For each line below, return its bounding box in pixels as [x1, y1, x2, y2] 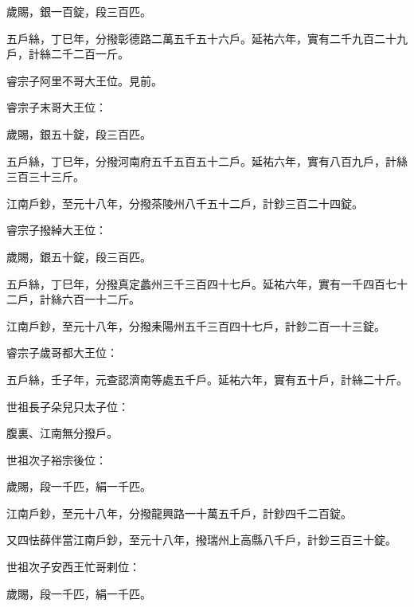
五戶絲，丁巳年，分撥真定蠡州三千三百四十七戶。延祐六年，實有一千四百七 [6, 275, 396, 292]
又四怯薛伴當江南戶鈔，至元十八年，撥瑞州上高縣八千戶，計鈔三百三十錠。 [6, 531, 396, 548]
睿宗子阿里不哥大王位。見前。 [6, 72, 162, 88]
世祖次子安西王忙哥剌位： [6, 558, 140, 575]
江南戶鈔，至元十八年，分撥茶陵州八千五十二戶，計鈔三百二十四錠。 [6, 194, 363, 211]
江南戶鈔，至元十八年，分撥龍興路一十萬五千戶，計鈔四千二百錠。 [6, 504, 352, 521]
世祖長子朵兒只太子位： [6, 397, 129, 414]
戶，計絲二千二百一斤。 [6, 45, 129, 62]
